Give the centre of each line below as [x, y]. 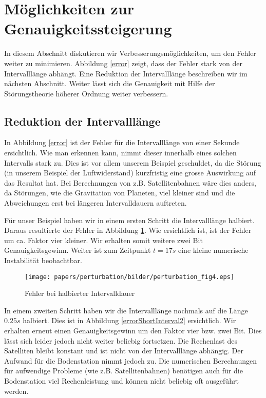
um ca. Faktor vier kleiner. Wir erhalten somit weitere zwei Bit [103, 240]
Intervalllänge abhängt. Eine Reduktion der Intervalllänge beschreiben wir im [126, 73]
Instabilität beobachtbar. [43, 260]
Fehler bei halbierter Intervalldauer [80, 293]
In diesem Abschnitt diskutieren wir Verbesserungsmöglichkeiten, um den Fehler [130, 53]
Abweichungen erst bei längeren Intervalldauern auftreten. [96, 203]
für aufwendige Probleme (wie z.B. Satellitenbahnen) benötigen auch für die [123, 371]
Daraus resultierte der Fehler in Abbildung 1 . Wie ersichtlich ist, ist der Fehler [128, 230]
